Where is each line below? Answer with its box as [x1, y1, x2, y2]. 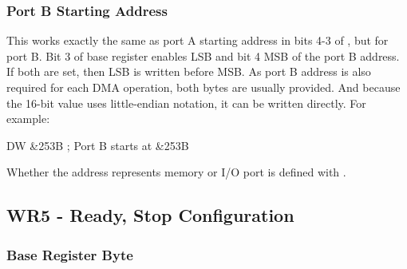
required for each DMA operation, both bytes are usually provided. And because [6, 79, 401, 95]
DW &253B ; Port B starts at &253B [6, 136, 189, 153]
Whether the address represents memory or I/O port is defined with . [6, 164, 346, 180]
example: [6, 110, 50, 127]
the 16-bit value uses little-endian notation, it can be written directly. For [6, 94, 366, 111]
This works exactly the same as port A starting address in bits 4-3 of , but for [6, 32, 389, 49]
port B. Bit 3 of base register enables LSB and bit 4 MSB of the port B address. [6, 47, 400, 64]
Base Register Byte [6, 244, 133, 264]
